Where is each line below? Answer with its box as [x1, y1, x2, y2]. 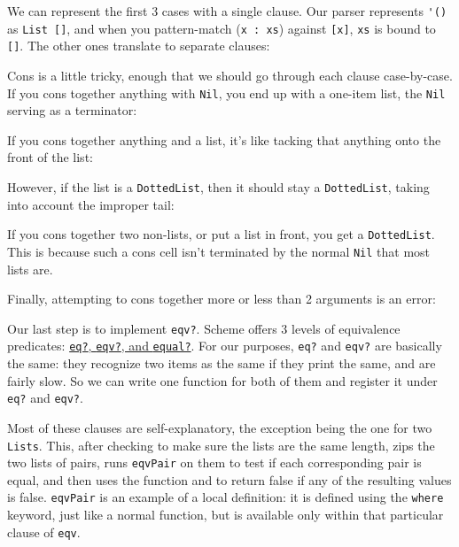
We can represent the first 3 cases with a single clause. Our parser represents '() [7, 2, 447, 19]
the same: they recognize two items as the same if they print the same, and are [7, 354, 436, 373]
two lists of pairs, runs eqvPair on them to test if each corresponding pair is [7, 453, 422, 472]
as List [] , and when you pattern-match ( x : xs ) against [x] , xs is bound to [7, 19, 436, 37]
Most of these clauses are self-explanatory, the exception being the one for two [7, 418, 432, 436]
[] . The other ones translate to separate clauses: [7, 36, 270, 55]
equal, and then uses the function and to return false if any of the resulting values [7, 470, 452, 489]
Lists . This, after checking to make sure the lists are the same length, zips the [7, 435, 435, 454]
